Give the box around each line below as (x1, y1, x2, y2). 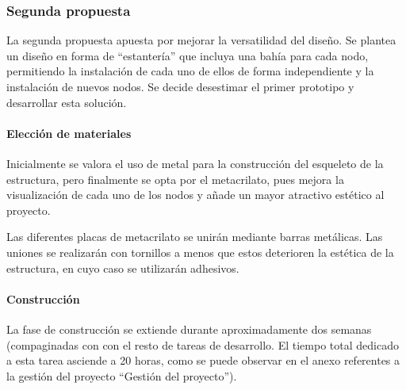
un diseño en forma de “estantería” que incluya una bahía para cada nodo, (6, 47, 369, 63)
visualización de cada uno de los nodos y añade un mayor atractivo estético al (6, 186, 385, 203)
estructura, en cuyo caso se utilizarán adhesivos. (6, 259, 239, 276)
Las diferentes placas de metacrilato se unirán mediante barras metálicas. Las (6, 228, 383, 245)
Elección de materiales (6, 124, 132, 141)
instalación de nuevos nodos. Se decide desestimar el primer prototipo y (6, 78, 354, 94)
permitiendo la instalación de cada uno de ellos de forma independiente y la (6, 63, 374, 79)
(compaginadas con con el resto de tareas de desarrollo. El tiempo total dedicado (6, 336, 399, 353)
